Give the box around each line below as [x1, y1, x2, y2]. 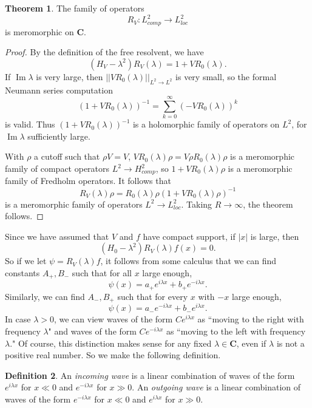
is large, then [250, 229, 299, 242]
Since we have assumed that [5, 229, 109, 242]
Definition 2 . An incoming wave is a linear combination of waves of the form [5, 369, 295, 381]
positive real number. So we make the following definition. [5, 348, 221, 361]
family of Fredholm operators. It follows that [5, 174, 171, 187]
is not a [276, 336, 305, 349]
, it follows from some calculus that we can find [100, 254, 277, 267]
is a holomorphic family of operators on [132, 118, 280, 131]
